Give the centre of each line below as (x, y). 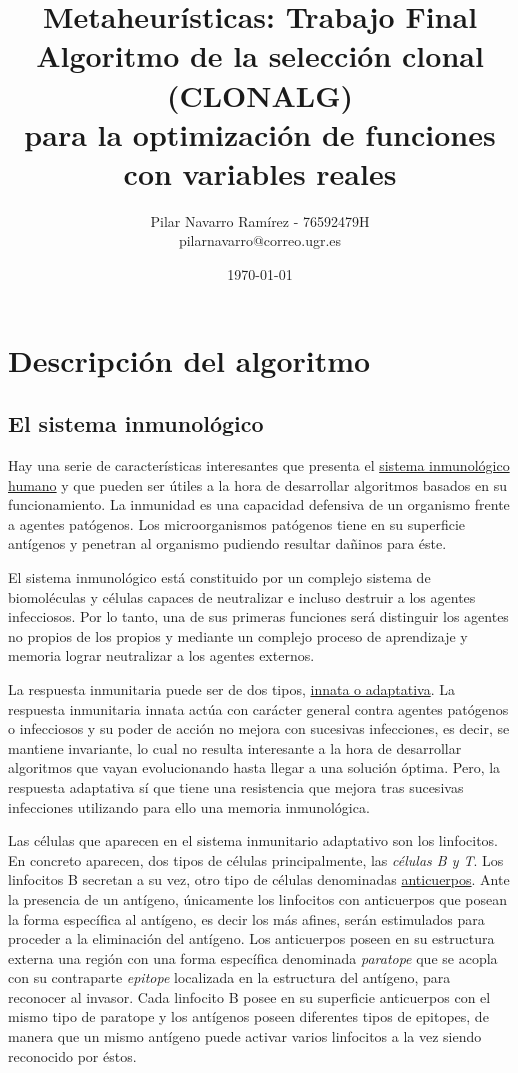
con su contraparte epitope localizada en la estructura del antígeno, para (229, 977)
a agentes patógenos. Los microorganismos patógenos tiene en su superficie (237, 523)
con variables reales (260, 172)
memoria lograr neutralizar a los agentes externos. (161, 655)
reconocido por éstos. (72, 1055)
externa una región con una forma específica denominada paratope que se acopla (253, 957)
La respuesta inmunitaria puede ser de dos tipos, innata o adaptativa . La (231, 688)
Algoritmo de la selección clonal (260, 55)
